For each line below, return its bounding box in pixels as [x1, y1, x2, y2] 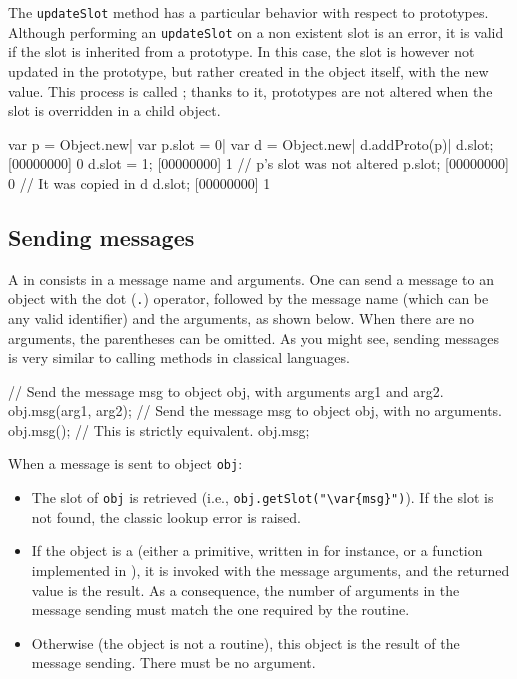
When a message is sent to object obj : [8, 453, 243, 474]
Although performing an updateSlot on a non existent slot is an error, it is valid [8, 21, 504, 42]
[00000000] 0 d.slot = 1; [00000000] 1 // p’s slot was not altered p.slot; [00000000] [8, 153, 509, 174]
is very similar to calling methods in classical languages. [8, 347, 350, 368]
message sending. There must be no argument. [31, 652, 316, 673]
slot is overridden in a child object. [8, 100, 221, 121]
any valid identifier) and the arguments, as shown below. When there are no [8, 307, 474, 328]
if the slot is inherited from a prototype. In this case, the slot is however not [8, 41, 475, 62]
